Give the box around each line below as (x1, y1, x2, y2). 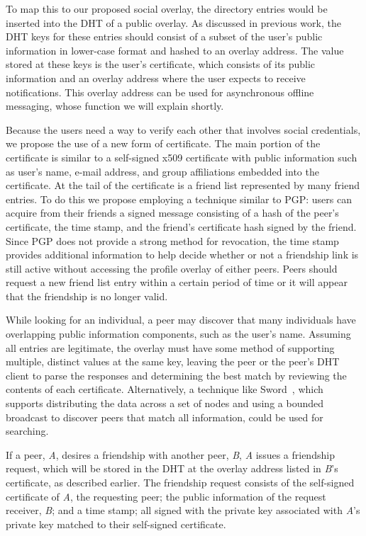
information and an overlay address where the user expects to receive (6, 70, 306, 85)
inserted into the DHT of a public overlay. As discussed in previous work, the (6, 15, 341, 30)
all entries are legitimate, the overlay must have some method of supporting (6, 340, 335, 355)
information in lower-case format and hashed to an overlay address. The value (6, 42, 344, 57)
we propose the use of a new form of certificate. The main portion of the (6, 136, 321, 151)
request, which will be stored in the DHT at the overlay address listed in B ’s (6, 461, 338, 476)
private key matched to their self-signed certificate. (6, 516, 226, 531)
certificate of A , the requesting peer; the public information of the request (6, 489, 326, 503)
